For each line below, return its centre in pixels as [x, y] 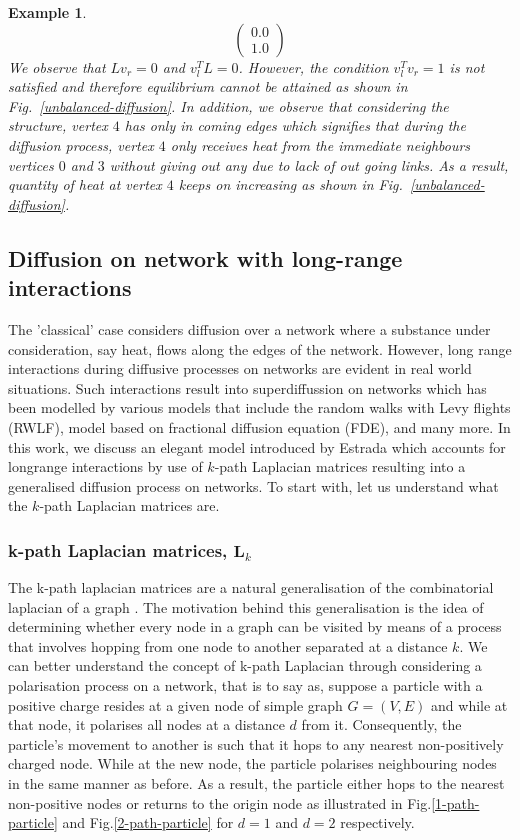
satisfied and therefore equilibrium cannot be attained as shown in [208, 86]
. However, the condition [313, 66]
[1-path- [455, 802]
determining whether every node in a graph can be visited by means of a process [255, 626]
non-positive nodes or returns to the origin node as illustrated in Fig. [220, 802]
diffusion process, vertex [81, 144]
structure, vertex [58, 125]
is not [467, 66]
